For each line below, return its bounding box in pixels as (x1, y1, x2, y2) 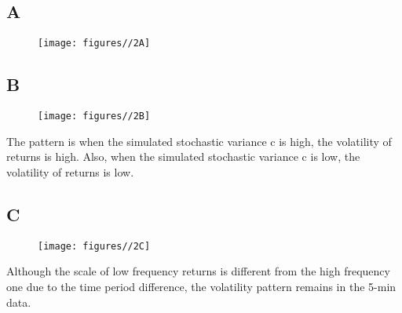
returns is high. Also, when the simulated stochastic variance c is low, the (6, 148, 360, 165)
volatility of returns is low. (6, 163, 134, 180)
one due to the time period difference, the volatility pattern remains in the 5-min (6, 278, 397, 294)
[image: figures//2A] (38, 38, 151, 49)
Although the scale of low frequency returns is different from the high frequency (6, 263, 390, 279)
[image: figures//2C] (38, 240, 151, 252)
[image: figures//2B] (38, 111, 151, 122)
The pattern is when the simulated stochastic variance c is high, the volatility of (6, 133, 392, 149)
